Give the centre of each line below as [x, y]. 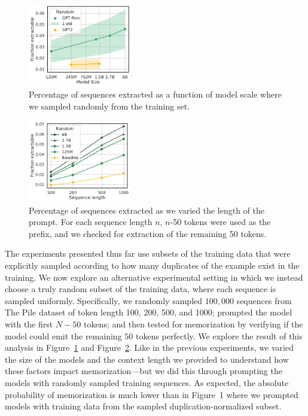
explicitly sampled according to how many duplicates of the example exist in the [152, 265]
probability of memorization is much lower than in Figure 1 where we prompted [152, 394]
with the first [29, 324]
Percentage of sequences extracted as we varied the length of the [147, 210]
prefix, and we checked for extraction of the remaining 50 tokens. [148, 233]
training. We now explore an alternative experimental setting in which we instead [154, 277]
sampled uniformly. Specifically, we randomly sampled [104, 300]
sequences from [264, 300]
